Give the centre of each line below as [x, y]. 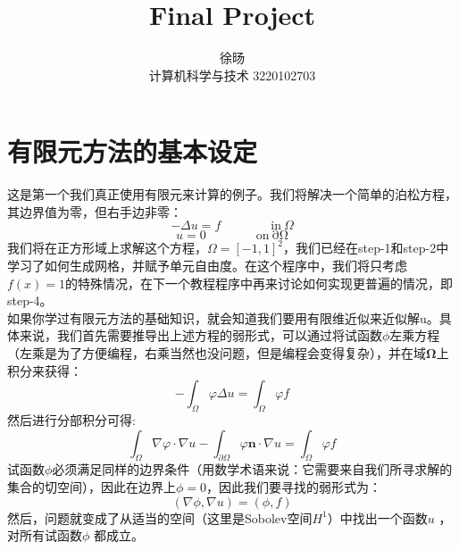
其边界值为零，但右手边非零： [95, 211]
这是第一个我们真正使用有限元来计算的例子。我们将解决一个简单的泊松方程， [232, 194]
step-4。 [30, 300]
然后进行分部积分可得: [71, 419]
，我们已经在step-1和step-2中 [366, 248]
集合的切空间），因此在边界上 [92, 486]
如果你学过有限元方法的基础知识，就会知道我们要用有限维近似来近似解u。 [223, 317]
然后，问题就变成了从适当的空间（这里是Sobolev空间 [160, 517]
